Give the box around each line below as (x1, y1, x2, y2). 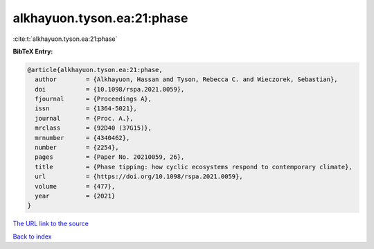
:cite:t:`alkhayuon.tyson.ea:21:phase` (12, 35, 118, 43)
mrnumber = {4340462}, (35, 134, 130, 141)
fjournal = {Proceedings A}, (35, 95, 152, 103)
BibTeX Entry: (12, 47, 53, 55)
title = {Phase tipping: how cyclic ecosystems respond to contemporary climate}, (35, 163, 353, 171)
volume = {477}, (35, 182, 116, 190)
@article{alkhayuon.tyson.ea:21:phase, (27, 66, 163, 74)
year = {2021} (35, 192, 116, 200)
